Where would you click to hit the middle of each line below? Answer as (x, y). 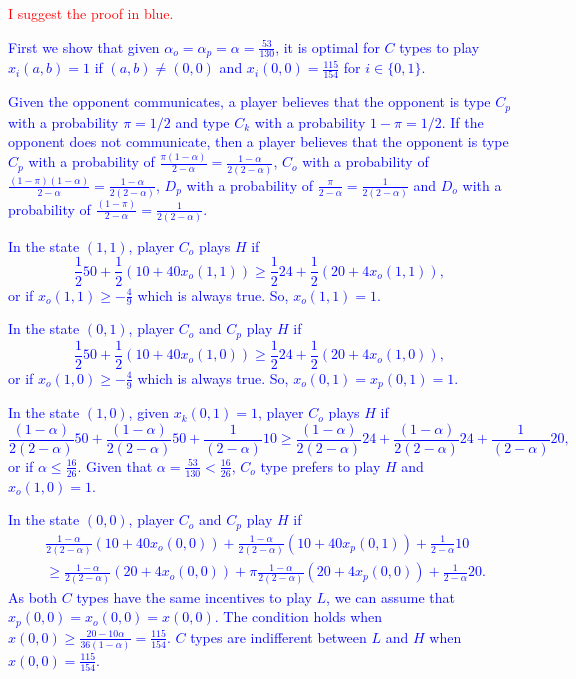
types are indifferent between (278, 636)
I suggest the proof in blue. (91, 13)
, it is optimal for (327, 46)
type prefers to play (320, 465)
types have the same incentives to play (194, 596)
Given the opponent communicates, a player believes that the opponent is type (249, 101)
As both (33, 596)
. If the (462, 121)
